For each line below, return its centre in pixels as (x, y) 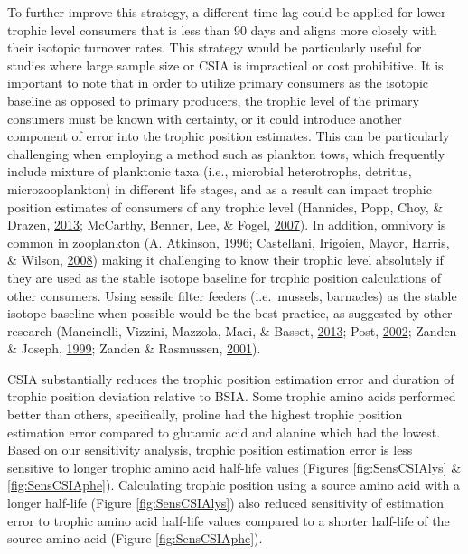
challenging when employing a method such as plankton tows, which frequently (226, 153)
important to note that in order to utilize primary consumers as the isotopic (218, 83)
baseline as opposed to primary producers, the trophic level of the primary (213, 100)
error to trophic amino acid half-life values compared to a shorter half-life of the (229, 520)
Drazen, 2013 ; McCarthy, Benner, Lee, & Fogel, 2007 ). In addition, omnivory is (227, 225)
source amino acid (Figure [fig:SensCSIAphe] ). (135, 538)
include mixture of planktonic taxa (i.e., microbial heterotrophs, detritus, (210, 171)
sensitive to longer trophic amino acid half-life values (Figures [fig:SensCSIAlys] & (234, 467)
